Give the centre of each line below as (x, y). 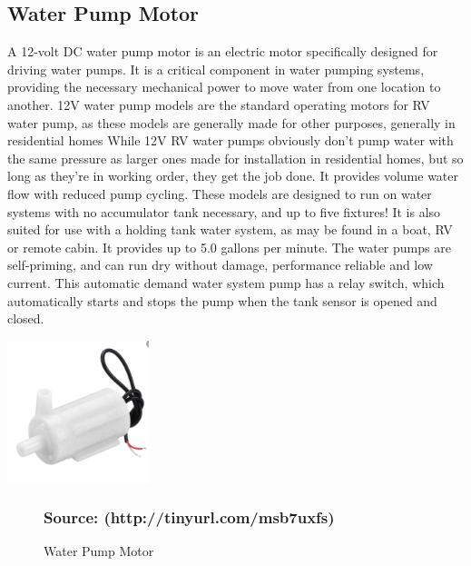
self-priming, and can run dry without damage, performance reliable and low (220, 265)
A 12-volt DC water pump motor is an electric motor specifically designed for (223, 51)
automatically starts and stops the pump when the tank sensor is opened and (222, 300)
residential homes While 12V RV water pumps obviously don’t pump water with (231, 140)
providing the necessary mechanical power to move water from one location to (224, 87)
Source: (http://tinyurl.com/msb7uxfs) (189, 517)
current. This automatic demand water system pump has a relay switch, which (226, 282)
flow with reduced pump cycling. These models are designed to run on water (220, 193)
